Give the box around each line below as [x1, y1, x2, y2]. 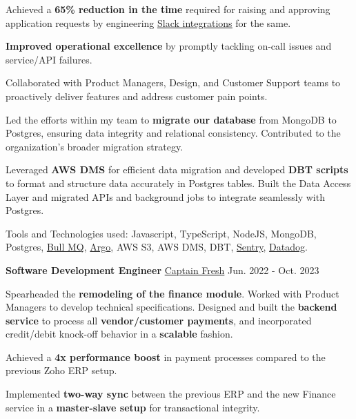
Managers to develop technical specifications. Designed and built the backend [6, 300, 337, 314]
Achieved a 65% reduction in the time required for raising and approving [6, 2, 330, 16]
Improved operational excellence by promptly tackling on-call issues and [6, 39, 332, 53]
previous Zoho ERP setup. [6, 363, 117, 378]
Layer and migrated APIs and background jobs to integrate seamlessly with [6, 189, 325, 204]
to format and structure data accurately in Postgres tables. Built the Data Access [6, 175, 351, 190]
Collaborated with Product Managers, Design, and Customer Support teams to [6, 75, 341, 90]
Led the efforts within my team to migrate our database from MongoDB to [6, 112, 337, 126]
